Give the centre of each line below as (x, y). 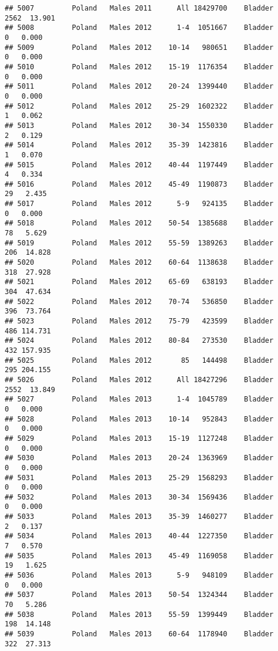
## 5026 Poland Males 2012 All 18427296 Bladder (139, 380)
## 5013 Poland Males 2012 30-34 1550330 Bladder (139, 125)
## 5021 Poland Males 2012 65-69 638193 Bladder (139, 282)
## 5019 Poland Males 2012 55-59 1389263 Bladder (139, 243)
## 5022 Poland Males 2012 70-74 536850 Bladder (139, 301)
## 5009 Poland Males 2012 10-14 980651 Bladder (139, 47)
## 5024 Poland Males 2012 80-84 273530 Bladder (139, 341)
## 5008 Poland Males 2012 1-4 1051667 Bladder (139, 28)
